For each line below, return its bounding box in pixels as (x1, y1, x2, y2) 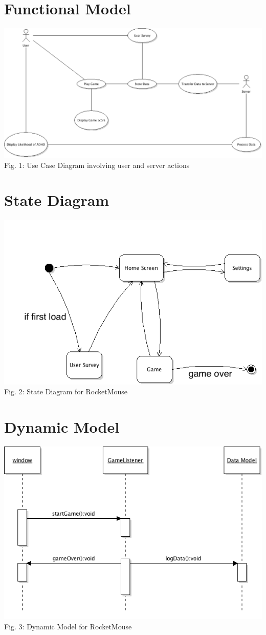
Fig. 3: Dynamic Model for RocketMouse (4, 621, 132, 631)
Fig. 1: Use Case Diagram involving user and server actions (4, 159, 190, 170)
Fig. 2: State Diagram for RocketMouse (4, 386, 128, 397)
